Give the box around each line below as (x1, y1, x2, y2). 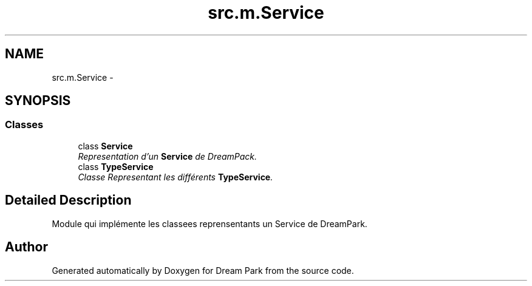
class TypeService (78, 161, 154, 172)
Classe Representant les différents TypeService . (78, 171, 273, 182)
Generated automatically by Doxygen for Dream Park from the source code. (52, 265, 354, 276)
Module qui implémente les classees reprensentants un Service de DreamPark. (52, 218, 367, 229)
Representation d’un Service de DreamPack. (78, 151, 257, 162)
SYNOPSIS (5, 93, 71, 109)
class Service (78, 140, 133, 151)
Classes (5, 118, 44, 131)
